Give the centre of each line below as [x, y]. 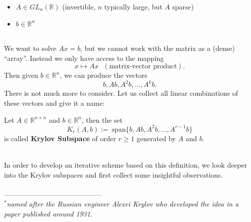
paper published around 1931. [48, 213]
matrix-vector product [143, 67]
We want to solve [30, 48]
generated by [156, 138]
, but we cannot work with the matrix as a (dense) [157, 48]
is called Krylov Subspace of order [60, 138]
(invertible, [79, 6]
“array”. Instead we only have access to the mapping [84, 58]
